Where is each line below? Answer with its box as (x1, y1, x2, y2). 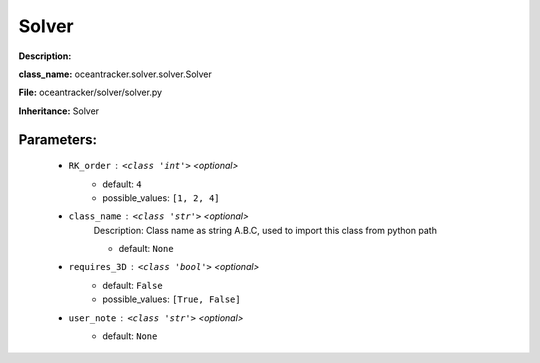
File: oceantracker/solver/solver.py (18, 86, 163, 99)
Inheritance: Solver (18, 105, 100, 117)
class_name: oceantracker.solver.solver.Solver (18, 68, 212, 80)
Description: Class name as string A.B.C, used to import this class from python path (93, 224, 437, 236)
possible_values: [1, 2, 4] (102, 191, 220, 204)
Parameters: (18, 131, 97, 148)
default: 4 (102, 178, 142, 190)
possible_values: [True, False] (102, 293, 241, 305)
